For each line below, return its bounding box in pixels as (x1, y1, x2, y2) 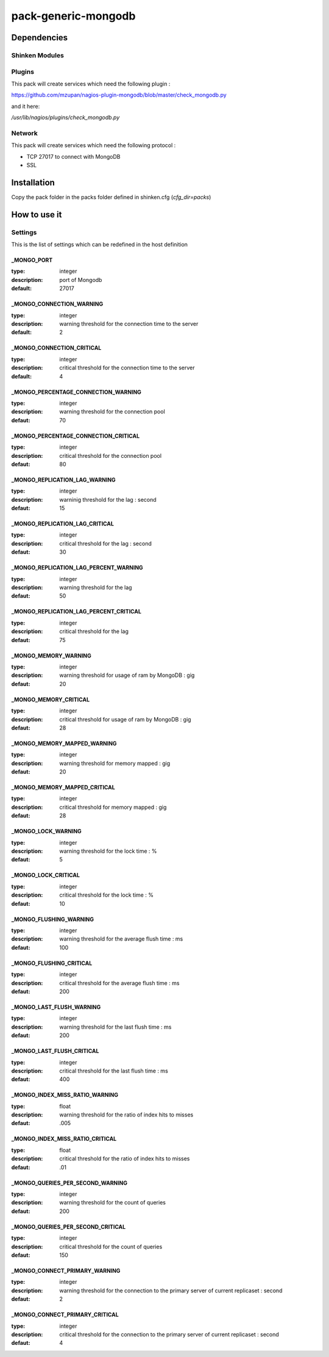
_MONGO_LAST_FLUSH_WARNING (11, 1003, 101, 1010)
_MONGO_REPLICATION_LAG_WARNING (11, 476, 116, 483)
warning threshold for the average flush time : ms (59, 935, 183, 943)
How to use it (11, 209, 62, 220)
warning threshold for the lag (59, 584, 132, 592)
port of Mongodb (59, 276, 102, 283)
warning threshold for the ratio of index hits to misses (59, 1111, 194, 1118)
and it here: (11, 103, 40, 110)
